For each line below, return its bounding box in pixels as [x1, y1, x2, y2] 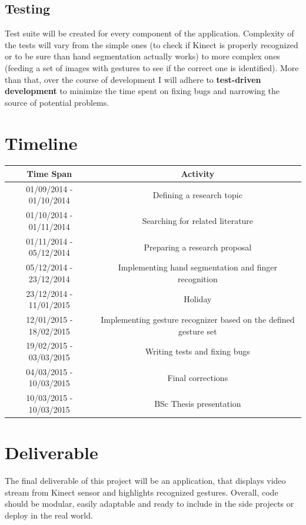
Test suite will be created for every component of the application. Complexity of [5, 27, 294, 39]
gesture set [178, 325, 217, 337]
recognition [177, 272, 218, 285]
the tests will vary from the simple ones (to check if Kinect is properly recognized [5, 38, 298, 51]
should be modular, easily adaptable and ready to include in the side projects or [5, 497, 294, 510]
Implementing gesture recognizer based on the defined [101, 313, 295, 326]
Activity [181, 167, 215, 179]
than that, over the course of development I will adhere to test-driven [5, 73, 261, 85]
